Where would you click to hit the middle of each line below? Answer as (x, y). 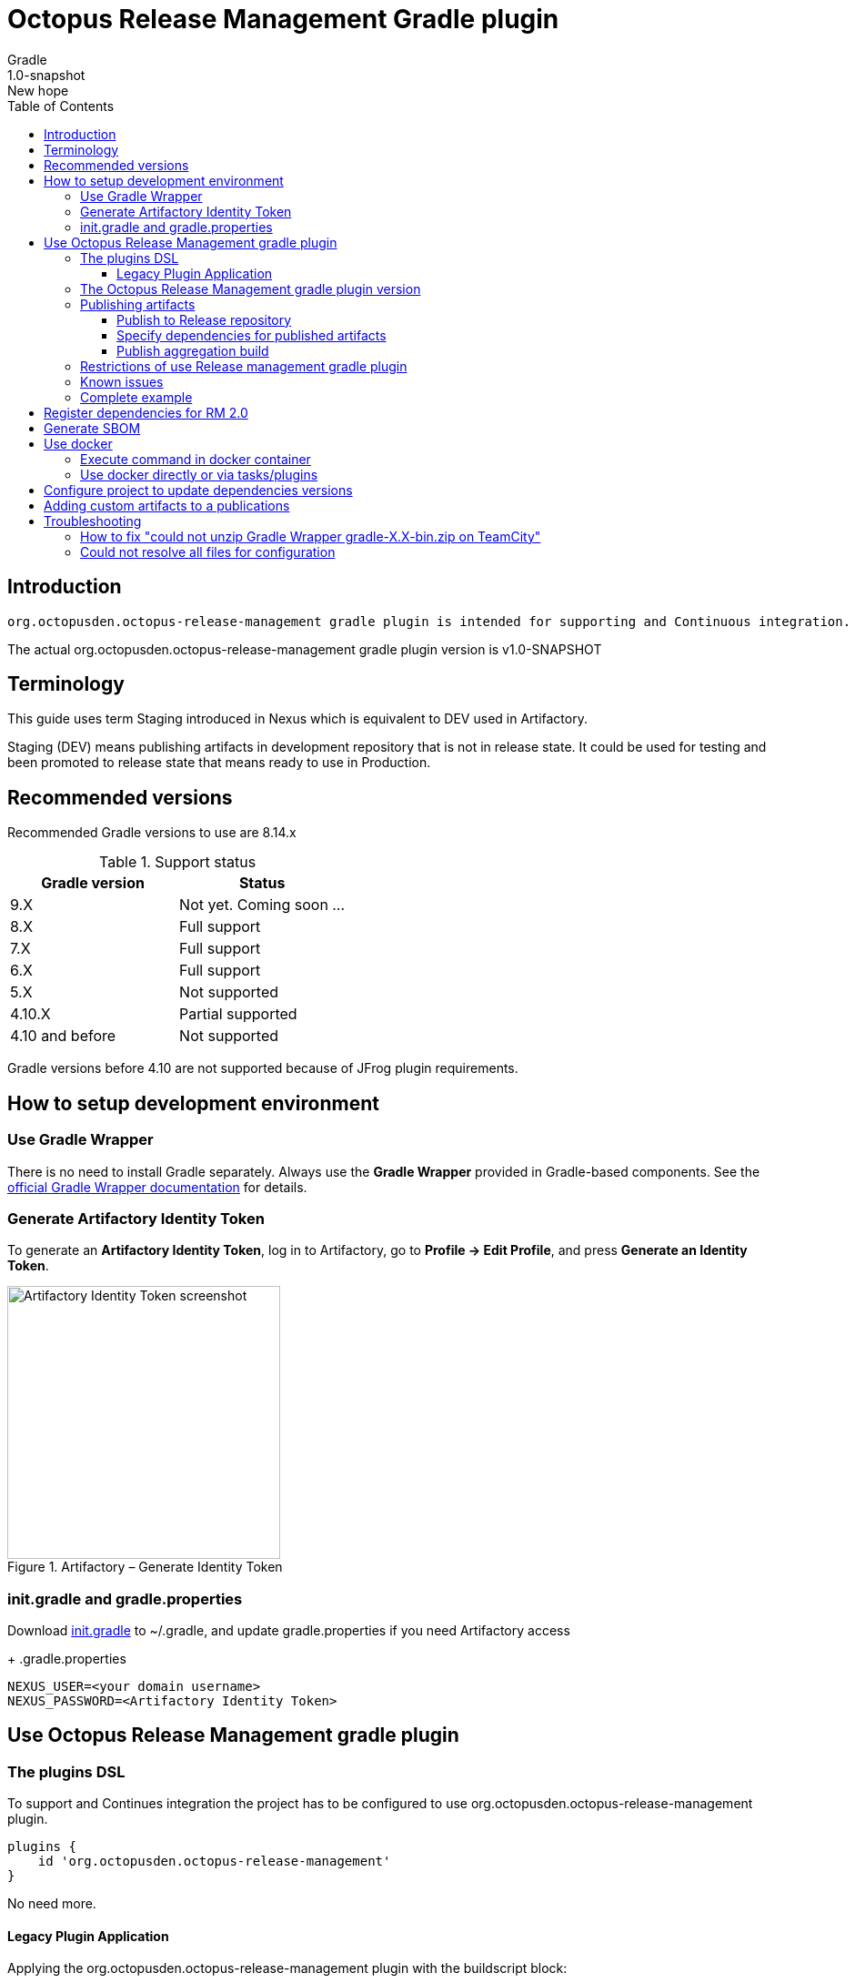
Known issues (122, 381)
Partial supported (238, 1014)
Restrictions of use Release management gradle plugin (244, 366)
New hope (38, 90)
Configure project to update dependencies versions (198, 490)
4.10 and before (63, 1036)
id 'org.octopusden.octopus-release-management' (214, 1862)
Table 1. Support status (178, 862)
